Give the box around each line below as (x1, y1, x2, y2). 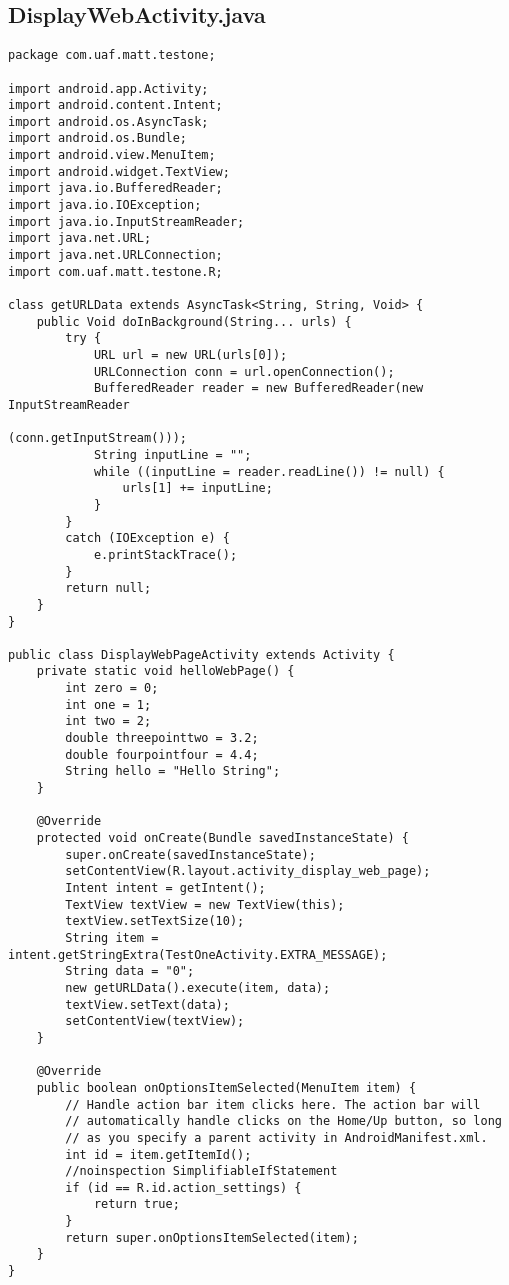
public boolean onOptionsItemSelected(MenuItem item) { (36, 1080, 417, 1095)
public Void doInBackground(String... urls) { (36, 314, 352, 329)
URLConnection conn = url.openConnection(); (93, 364, 395, 379)
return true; (93, 1197, 180, 1212)
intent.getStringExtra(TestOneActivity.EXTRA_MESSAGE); (8, 947, 388, 962)
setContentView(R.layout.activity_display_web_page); (65, 864, 431, 879)
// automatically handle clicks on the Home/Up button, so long (65, 1114, 502, 1129)
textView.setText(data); (65, 997, 230, 1012)
